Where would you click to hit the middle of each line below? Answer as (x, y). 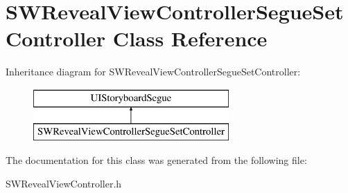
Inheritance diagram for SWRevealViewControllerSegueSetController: (153, 72)
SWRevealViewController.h (64, 183)
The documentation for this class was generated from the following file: (156, 160)
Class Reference (190, 38)
